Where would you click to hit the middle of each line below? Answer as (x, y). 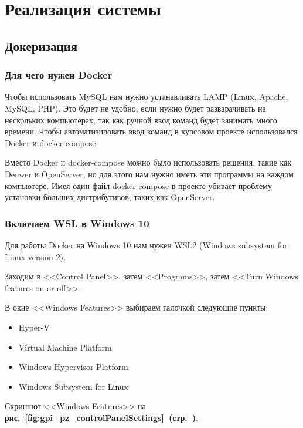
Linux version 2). (35, 256)
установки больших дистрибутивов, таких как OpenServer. (110, 197)
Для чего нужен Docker (59, 75)
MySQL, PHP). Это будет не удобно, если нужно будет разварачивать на (135, 108)
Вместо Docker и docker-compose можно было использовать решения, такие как (148, 162)
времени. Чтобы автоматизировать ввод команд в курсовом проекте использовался (151, 131)
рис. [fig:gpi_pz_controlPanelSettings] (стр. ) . (101, 417)
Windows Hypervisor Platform (73, 367)
